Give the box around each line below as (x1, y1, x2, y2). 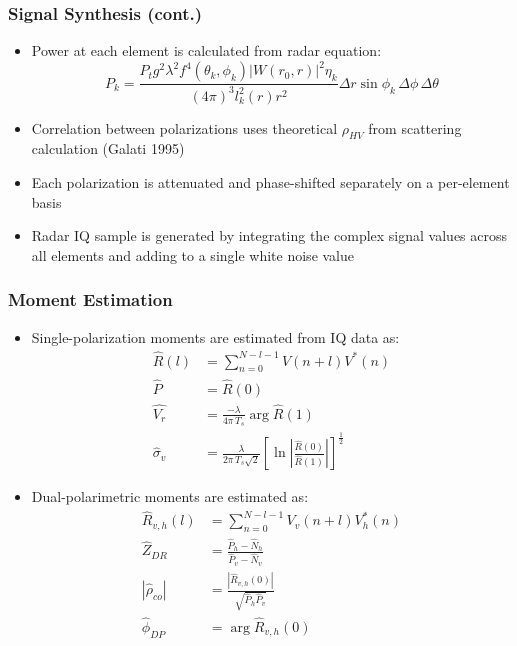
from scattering (368, 117, 462, 138)
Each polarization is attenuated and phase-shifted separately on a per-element (31, 172, 510, 193)
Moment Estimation (8, 287, 173, 312)
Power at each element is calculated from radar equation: (31, 40, 382, 61)
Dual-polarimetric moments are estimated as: (31, 486, 309, 507)
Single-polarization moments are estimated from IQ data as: (31, 326, 400, 347)
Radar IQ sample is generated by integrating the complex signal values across (31, 225, 508, 246)
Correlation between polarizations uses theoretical (31, 117, 338, 138)
